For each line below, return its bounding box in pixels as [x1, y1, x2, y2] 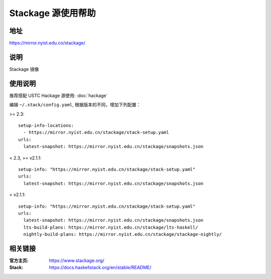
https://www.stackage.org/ [49, 257, 105, 263]
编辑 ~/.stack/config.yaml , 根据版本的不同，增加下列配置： [9, 102, 141, 108]
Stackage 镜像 [9, 66, 39, 72]
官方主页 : [9, 257, 29, 263]
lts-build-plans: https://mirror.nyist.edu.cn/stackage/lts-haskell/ [23, 224, 198, 230]
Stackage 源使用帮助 [9, 8, 96, 19]
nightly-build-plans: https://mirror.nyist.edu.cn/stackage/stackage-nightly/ [23, 231, 222, 237]
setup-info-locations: [18, 123, 74, 128]
